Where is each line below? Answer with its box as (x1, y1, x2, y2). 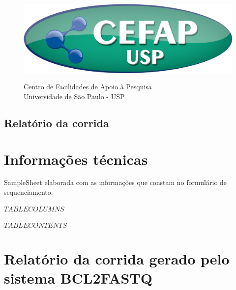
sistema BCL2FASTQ (4, 268, 152, 288)
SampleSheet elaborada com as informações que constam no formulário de (4, 177, 227, 187)
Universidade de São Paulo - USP (24, 91, 125, 101)
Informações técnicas (4, 149, 148, 169)
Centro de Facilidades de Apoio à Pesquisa (24, 81, 152, 92)
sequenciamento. (4, 187, 53, 197)
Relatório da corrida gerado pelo (4, 249, 230, 269)
